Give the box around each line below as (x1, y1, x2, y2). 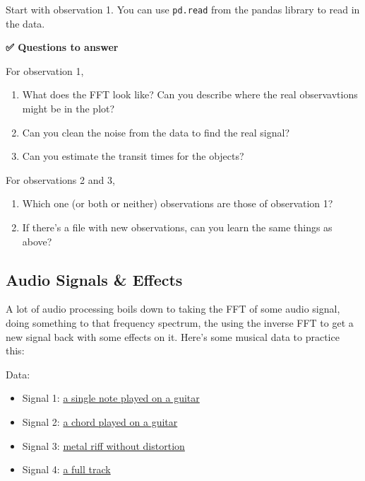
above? (22, 233, 52, 248)
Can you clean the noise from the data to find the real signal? (22, 124, 290, 139)
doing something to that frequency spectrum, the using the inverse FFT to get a (6, 315, 354, 330)
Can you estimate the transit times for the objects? (22, 149, 244, 163)
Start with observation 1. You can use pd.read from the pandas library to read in (6, 2, 360, 16)
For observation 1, (6, 63, 84, 78)
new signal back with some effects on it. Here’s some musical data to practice (6, 329, 340, 344)
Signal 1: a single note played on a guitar (22, 390, 200, 405)
